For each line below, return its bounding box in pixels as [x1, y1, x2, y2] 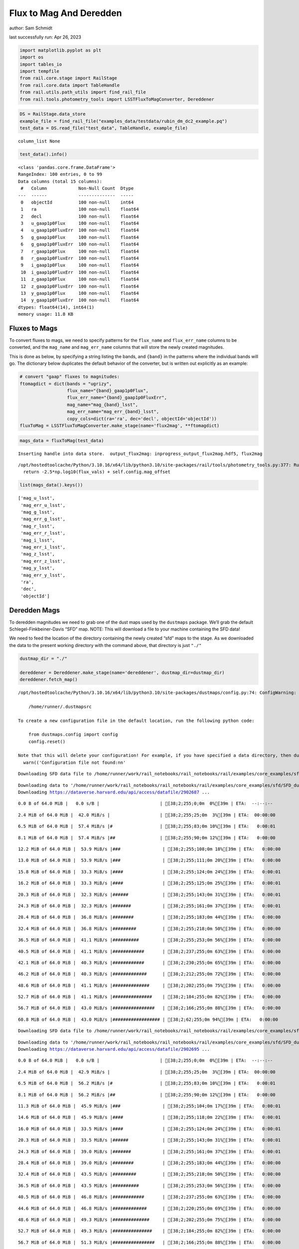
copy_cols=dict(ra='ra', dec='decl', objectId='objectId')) [67, 416, 217, 422]
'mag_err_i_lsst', [20, 545, 66, 550]
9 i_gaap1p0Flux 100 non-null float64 [20, 262, 139, 268]
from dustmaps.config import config [28, 732, 118, 737]
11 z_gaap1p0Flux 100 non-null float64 [20, 276, 139, 282]
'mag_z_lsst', [20, 551, 55, 557]
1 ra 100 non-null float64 [20, 206, 139, 212]
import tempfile [19, 68, 60, 74]
